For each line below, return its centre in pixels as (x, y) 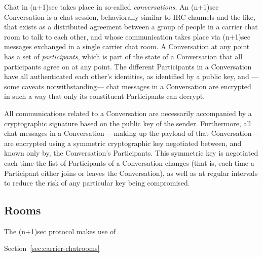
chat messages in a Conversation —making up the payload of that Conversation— (131, 133)
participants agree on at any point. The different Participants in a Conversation (128, 66)
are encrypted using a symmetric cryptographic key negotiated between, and (123, 143)
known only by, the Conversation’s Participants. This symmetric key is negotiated (131, 153)
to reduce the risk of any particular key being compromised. (97, 183)
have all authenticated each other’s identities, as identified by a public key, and (127, 76)
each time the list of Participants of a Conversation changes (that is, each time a (129, 162)
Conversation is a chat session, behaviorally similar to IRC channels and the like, (130, 16)
